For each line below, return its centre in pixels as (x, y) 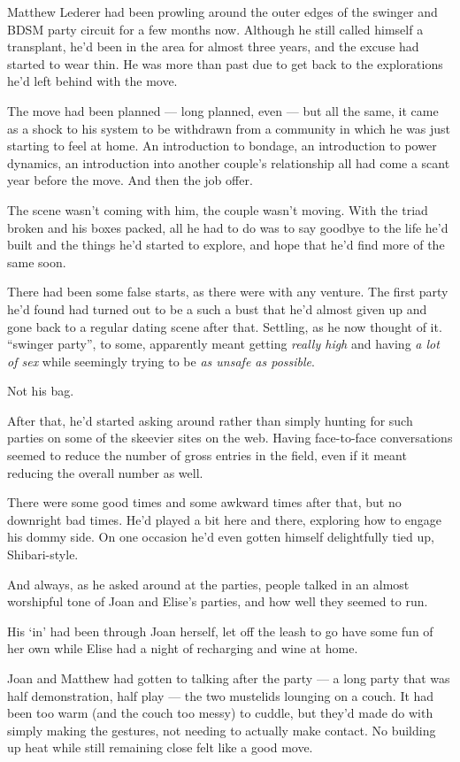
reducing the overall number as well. (105, 472)
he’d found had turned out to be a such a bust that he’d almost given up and (217, 308)
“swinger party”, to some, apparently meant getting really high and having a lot (223, 344)
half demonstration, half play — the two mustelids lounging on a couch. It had (221, 695)
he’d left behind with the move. (92, 81)
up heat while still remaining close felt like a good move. (160, 747)
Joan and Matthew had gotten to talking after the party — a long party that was (229, 678)
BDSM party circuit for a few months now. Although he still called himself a (215, 29)
